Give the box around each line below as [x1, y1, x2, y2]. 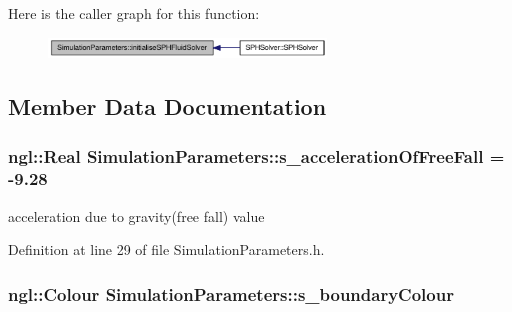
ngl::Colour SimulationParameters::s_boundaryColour [8, 281, 454, 306]
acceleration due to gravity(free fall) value [8, 205, 265, 226]
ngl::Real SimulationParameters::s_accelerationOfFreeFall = [8, 143, 505, 168]
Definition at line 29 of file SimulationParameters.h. [8, 239, 325, 260]
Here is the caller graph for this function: [8, 3, 260, 23]
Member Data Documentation [8, 91, 327, 122]
